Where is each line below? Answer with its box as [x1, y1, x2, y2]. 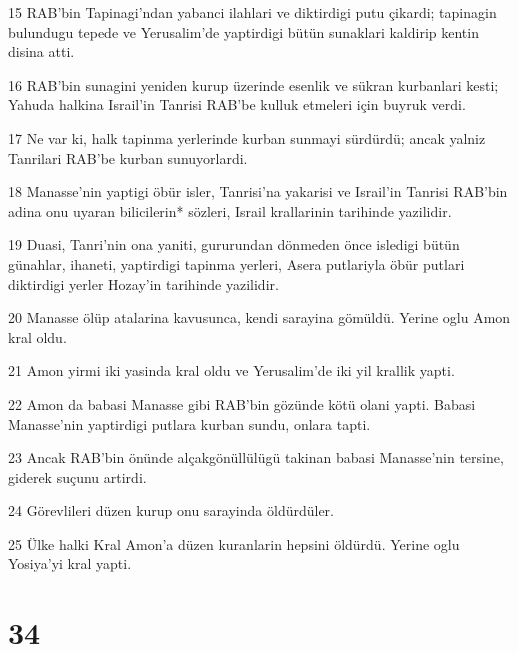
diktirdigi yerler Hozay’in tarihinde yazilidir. [8, 273, 279, 294]
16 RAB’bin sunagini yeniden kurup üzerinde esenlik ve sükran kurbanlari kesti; [8, 74, 499, 95]
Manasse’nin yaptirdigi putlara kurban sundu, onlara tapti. [8, 413, 371, 434]
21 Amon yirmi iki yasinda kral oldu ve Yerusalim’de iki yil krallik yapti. [8, 360, 455, 381]
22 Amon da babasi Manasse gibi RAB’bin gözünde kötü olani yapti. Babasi [8, 393, 476, 414]
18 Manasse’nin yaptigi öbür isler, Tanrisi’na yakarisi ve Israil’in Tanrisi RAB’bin [8, 181, 508, 202]
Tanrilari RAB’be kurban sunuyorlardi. [8, 147, 248, 168]
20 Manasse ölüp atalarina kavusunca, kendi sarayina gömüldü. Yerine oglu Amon [8, 307, 511, 328]
